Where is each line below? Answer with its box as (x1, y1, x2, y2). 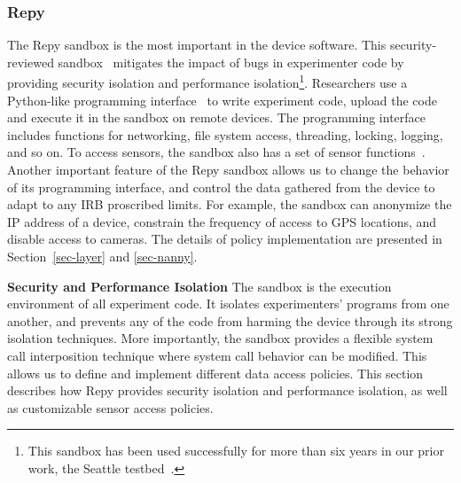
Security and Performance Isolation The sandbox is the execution (7, 277, 392, 295)
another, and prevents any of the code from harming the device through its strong (7, 311, 453, 330)
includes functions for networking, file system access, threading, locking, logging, (7, 125, 443, 144)
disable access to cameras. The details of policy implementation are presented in (7, 230, 442, 248)
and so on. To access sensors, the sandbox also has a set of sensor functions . (7, 143, 426, 161)
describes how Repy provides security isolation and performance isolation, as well (7, 381, 448, 400)
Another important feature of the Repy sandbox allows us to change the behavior (7, 160, 449, 179)
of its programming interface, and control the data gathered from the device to (7, 177, 435, 196)
